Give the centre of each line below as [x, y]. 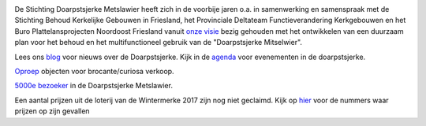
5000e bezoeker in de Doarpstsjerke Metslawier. [94, 86]
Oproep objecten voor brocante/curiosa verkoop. [94, 71]
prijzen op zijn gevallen [52, 111]
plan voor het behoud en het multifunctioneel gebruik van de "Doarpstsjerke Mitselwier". [159, 43]
